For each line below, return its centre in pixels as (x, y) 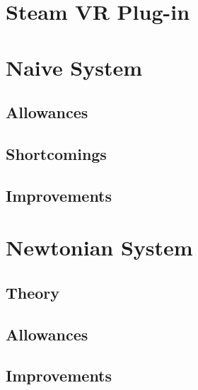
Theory (33, 292)
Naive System (74, 67)
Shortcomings (56, 153)
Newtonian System (99, 247)
